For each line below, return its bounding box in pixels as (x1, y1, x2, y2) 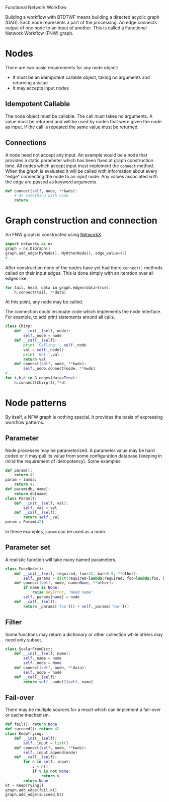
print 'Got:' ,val (23, 352, 59, 357)
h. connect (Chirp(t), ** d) (14, 380, 66, 385)
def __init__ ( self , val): (14, 500, 69, 506)
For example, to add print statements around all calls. (5, 314, 116, 320)
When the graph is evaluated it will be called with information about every (5, 168, 157, 174)
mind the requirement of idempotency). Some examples (5, 458, 121, 464)
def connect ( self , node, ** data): (14, 665, 87, 670)
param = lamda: (5, 477, 37, 482)
